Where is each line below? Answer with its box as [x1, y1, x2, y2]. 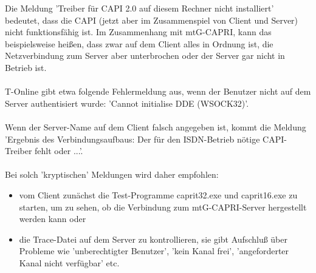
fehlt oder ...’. [35, 144, 83, 157]
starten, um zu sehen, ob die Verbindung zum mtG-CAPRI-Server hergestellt [19, 200, 307, 213]
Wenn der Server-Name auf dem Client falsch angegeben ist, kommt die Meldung [5, 120, 306, 133]
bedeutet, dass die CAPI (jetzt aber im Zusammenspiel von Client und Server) [5, 13, 298, 26]
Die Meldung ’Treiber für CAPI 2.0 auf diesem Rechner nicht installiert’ [5, 2, 274, 14]
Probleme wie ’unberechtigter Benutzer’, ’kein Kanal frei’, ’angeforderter [19, 244, 289, 257]
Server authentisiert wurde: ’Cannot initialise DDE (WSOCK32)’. [5, 96, 249, 109]
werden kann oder [19, 212, 86, 225]
